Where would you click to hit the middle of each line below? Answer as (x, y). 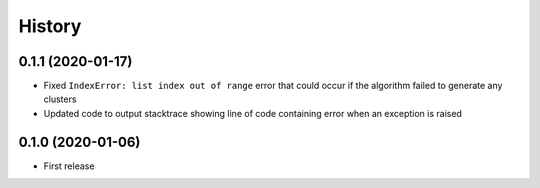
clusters (60, 99)
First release (69, 166)
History (50, 26)
